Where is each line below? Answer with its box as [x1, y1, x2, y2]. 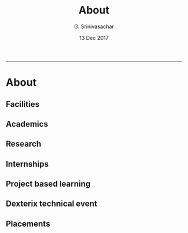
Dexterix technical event [6, 199, 98, 209]
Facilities [6, 99, 40, 109]
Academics [6, 119, 48, 129]
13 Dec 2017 [79, 34, 109, 41]
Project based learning [6, 179, 91, 189]
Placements [6, 218, 51, 229]
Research [6, 139, 42, 149]
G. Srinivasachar [73, 23, 115, 30]
